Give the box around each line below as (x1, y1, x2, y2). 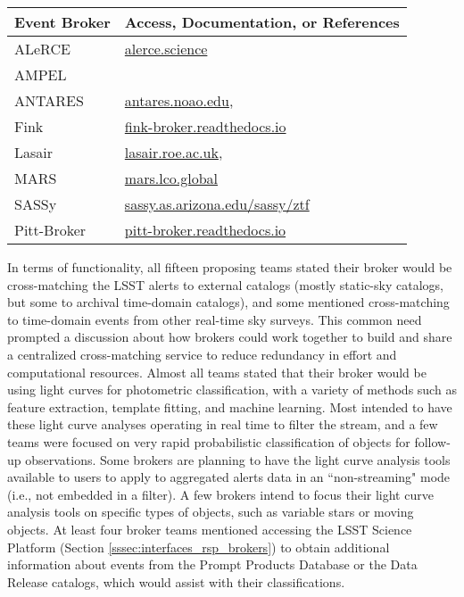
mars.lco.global (124, 168, 218, 188)
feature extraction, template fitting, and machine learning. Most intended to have (7, 397, 452, 416)
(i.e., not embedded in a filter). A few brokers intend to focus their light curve (7, 485, 434, 503)
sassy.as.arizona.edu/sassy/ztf (124, 194, 310, 214)
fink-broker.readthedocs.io (124, 116, 286, 137)
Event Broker (14, 12, 111, 32)
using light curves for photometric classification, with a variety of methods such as (7, 380, 457, 399)
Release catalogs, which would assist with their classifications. (7, 572, 345, 591)
